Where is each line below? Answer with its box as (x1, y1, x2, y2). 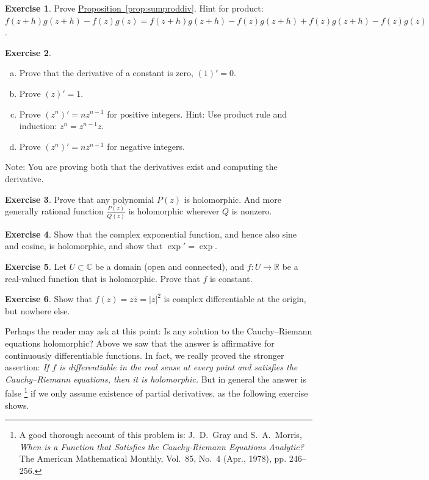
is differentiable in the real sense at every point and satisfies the (59, 361, 298, 373)
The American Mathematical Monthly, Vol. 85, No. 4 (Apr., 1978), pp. (19, 452, 287, 465)
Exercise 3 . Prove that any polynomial (5, 192, 154, 205)
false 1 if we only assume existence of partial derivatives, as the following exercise (5, 385, 308, 399)
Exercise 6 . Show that (5, 292, 93, 305)
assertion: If (5, 361, 49, 373)
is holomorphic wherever (128, 205, 220, 217)
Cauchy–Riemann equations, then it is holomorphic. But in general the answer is (5, 372, 307, 385)
